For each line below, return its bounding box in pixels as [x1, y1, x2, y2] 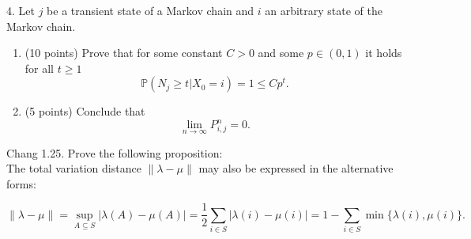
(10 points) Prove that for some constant [24, 44, 223, 61]
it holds [365, 44, 402, 61]
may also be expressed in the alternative [198, 160, 394, 176]
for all [24, 59, 55, 76]
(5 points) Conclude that [24, 103, 145, 119]
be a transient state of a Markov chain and [47, 2, 254, 18]
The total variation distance [6, 160, 141, 176]
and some [258, 44, 304, 61]
